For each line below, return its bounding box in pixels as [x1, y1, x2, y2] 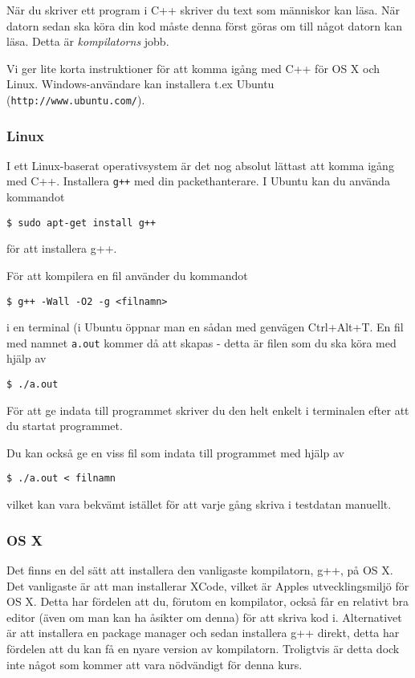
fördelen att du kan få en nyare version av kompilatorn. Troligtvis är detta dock [6, 639, 400, 656]
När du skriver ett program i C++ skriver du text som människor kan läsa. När [6, 2, 400, 18]
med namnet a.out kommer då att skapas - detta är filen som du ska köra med [6, 334, 397, 351]
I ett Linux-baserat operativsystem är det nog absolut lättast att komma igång [6, 156, 394, 173]
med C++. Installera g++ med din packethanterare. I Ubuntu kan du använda [6, 173, 390, 189]
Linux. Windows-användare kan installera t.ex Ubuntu [6, 75, 275, 92]
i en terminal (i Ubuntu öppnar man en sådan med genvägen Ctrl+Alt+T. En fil [6, 319, 404, 335]
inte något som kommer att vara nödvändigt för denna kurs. [6, 656, 303, 672]
